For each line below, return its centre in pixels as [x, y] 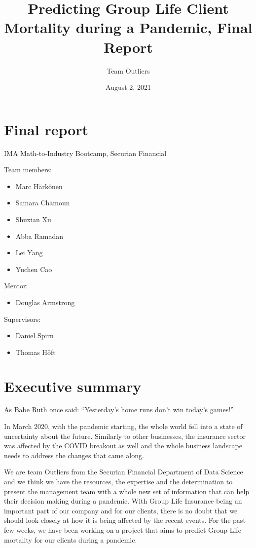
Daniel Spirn [35, 335]
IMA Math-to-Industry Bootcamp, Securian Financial [85, 153]
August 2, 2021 [128, 87]
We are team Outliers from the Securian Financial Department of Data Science [124, 472]
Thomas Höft [36, 352]
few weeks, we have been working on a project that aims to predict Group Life [123, 530]
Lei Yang [29, 253]
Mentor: [16, 286]
